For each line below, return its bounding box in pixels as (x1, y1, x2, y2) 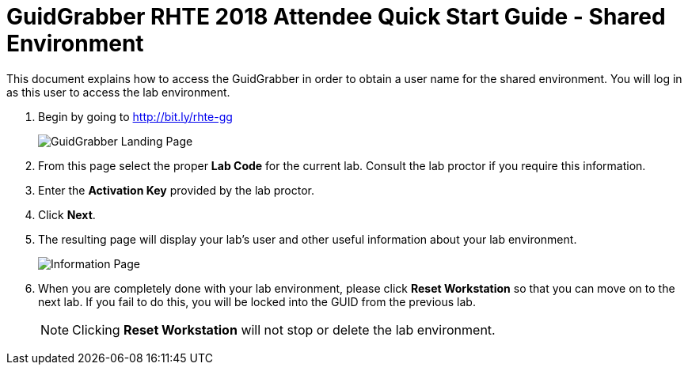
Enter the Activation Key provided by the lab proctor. (38, 183, 314, 197)
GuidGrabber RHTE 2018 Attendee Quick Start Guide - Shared (6, 3, 666, 30)
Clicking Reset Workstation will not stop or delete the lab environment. (72, 321, 496, 338)
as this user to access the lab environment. (6, 85, 230, 99)
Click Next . (38, 207, 96, 221)
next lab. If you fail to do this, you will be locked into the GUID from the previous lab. (38, 294, 476, 309)
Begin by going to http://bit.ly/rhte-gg (38, 109, 233, 123)
